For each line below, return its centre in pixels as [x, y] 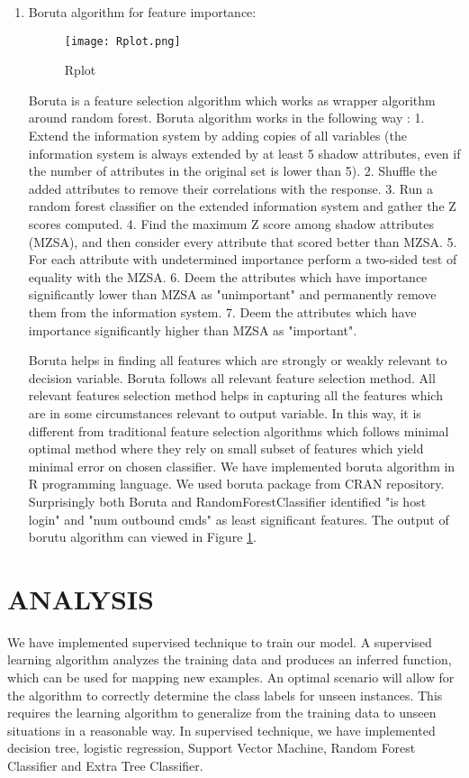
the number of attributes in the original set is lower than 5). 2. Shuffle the [233, 171]
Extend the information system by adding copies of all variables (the [218, 136]
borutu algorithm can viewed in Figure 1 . [142, 537]
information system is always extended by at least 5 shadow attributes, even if [244, 153]
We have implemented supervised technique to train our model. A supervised [220, 641]
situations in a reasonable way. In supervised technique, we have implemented [221, 730]
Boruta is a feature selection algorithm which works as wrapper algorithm [232, 100]
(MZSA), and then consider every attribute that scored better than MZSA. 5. [243, 241]
